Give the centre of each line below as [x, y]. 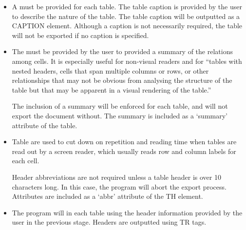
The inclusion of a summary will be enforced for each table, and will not [120, 106]
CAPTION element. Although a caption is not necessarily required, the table [127, 26]
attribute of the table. [45, 125]
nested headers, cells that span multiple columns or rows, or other [110, 70]
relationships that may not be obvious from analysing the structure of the [122, 80]
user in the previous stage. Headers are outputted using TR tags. [109, 222]
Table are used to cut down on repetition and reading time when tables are [124, 142]
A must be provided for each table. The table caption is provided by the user [127, 6]
